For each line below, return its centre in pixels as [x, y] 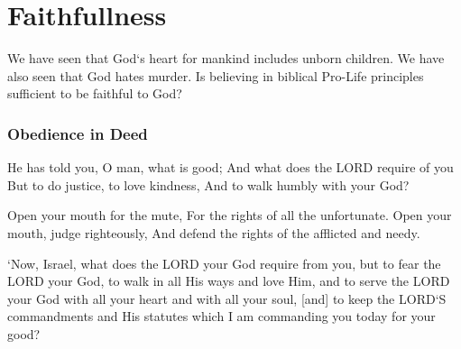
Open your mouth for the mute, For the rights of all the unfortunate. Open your [230, 215]
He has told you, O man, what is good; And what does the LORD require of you [230, 167]
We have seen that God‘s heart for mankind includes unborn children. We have [226, 58]
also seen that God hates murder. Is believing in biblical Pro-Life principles [216, 75]
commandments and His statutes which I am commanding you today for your [221, 316]
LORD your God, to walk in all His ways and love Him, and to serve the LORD [229, 281]
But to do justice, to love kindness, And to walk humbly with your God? [208, 184]
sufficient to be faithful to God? [95, 93]
